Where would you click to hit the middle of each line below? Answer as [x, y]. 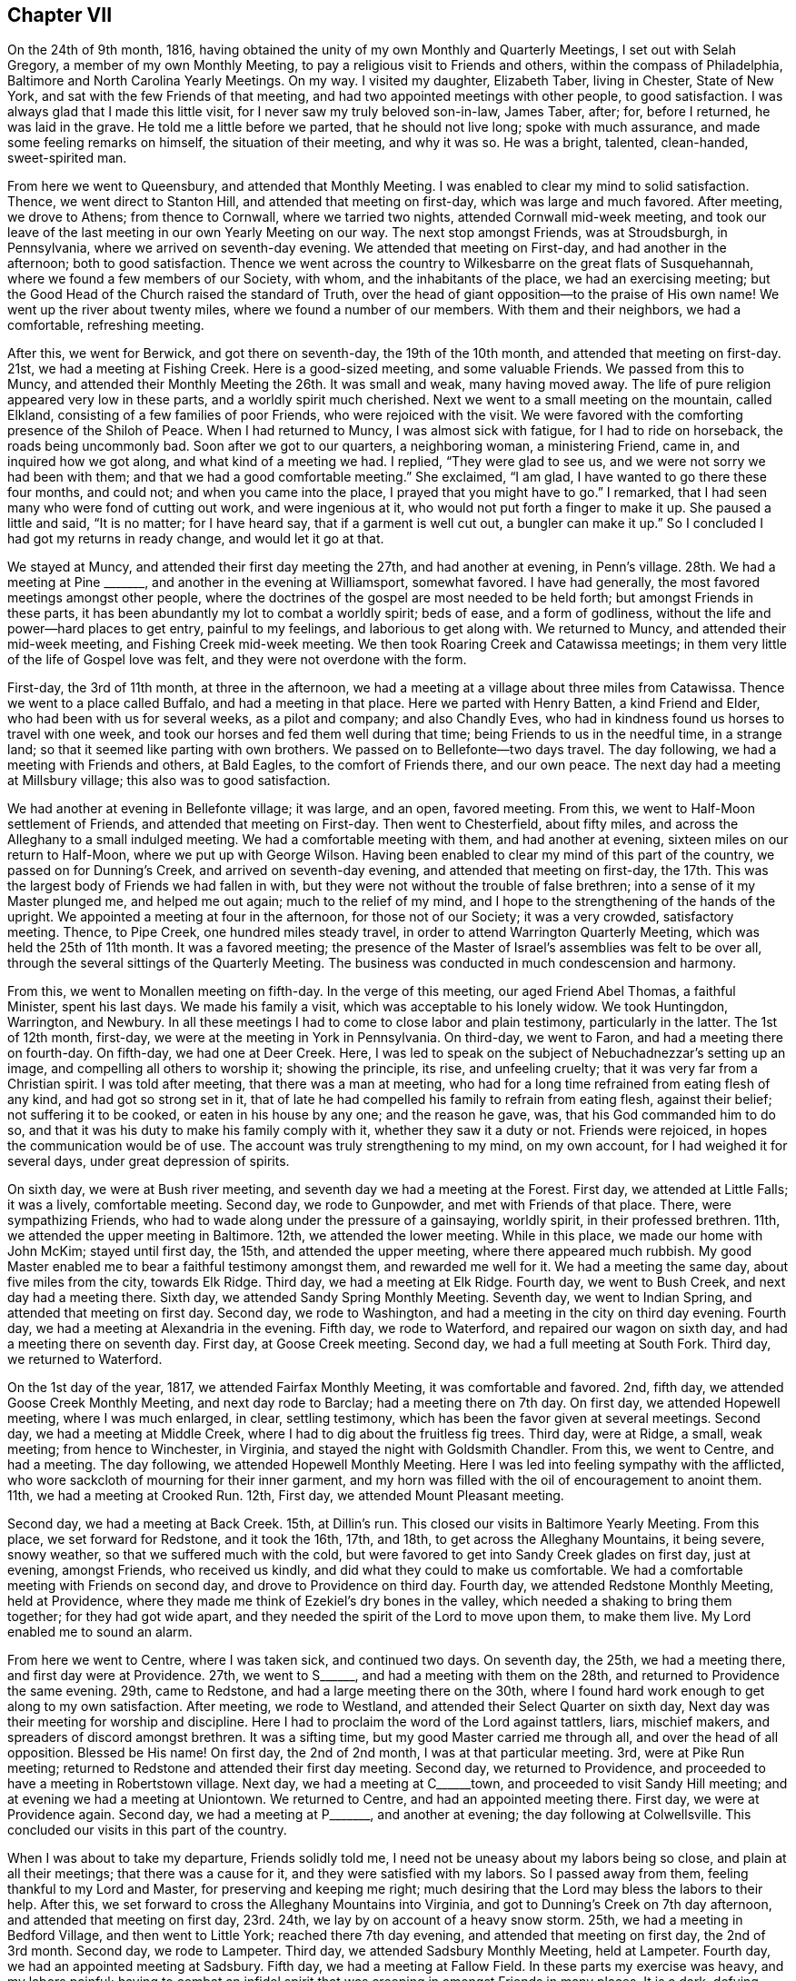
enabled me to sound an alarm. [100, 1632]
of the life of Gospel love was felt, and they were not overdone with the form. [237, 660]
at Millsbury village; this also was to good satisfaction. [169, 781]
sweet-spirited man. [67, 158]
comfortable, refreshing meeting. [106, 325]
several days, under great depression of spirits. [149, 1161]
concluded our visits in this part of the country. [147, 1830]
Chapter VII [60, 15]
